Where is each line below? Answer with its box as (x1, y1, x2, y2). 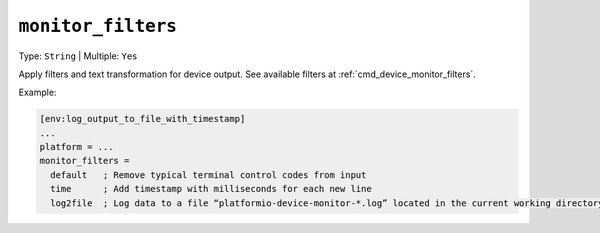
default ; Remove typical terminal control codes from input (50, 169, 367, 180)
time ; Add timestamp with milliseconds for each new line (50, 183, 372, 195)
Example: (18, 86, 57, 99)
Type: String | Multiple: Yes (18, 50, 138, 62)
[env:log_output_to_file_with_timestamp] (39, 113, 246, 125)
